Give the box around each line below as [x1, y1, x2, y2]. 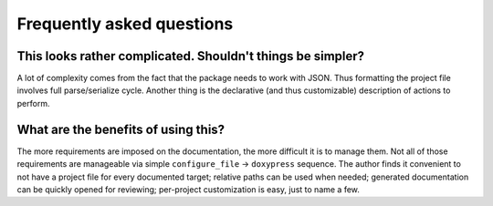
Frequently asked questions [16, 14, 234, 34]
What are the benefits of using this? [16, 121, 226, 137]
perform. [16, 98, 50, 108]
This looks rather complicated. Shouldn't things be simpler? [16, 48, 365, 64]
